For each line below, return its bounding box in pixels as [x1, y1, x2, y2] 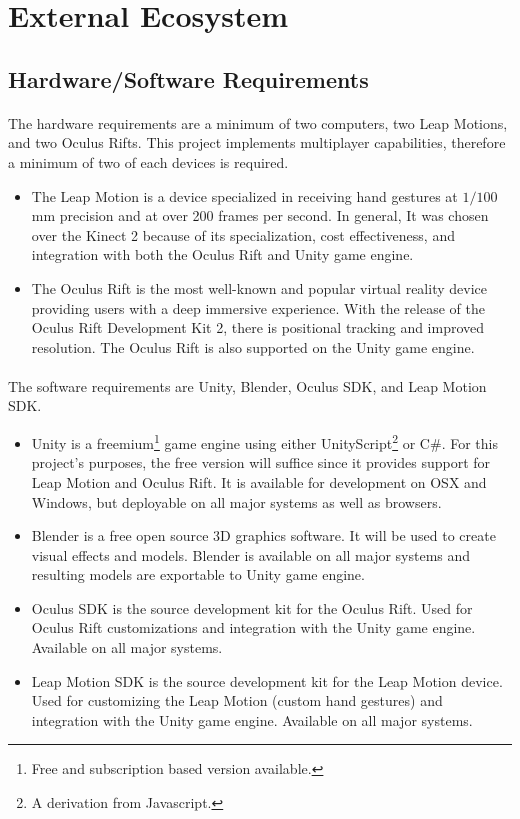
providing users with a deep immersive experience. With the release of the [31, 297, 485, 318]
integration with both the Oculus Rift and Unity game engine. [31, 244, 414, 265]
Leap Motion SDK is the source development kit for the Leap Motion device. [31, 670, 503, 691]
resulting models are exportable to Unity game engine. [31, 564, 365, 585]
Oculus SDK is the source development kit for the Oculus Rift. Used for [31, 597, 473, 618]
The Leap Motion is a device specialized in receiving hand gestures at [31, 185, 458, 206]
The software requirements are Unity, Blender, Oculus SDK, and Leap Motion [8, 375, 487, 396]
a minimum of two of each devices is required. [8, 151, 289, 172]
